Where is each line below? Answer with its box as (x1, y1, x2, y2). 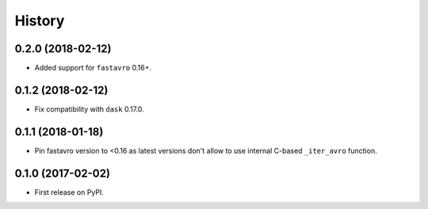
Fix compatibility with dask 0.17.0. (34, 104, 144, 114)
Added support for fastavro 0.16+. (34, 63, 152, 73)
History (14, 12, 65, 29)
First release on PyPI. (34, 187, 105, 197)
